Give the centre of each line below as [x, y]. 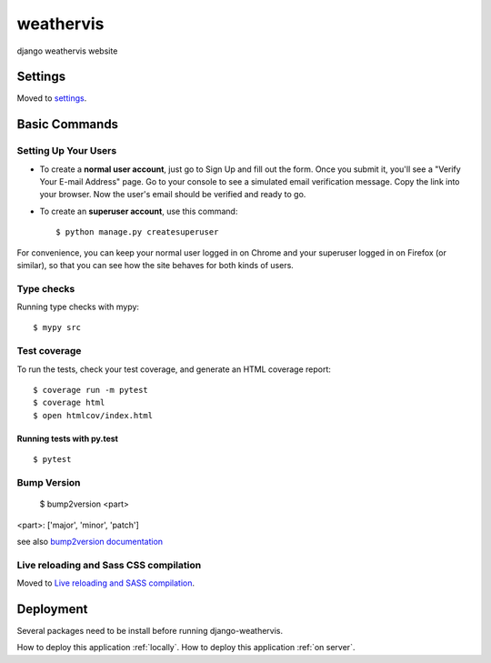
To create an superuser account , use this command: [139, 211]
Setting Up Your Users [67, 151]
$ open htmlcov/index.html [93, 415]
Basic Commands [67, 124]
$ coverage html [69, 403]
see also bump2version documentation [90, 541]
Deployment [52, 609]
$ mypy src [57, 328]
